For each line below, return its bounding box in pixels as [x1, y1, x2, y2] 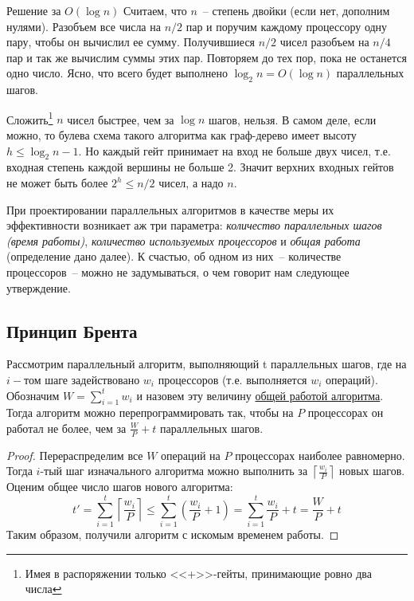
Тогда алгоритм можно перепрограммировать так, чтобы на [6, 404, 294, 421]
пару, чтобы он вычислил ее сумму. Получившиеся [6, 33, 256, 50]
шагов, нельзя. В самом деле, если [208, 111, 377, 128]
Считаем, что [123, 2, 187, 18]
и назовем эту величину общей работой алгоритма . [136, 387, 384, 403]
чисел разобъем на [279, 33, 369, 50]
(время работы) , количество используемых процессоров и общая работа [6, 232, 361, 249]
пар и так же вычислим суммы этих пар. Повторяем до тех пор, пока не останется [6, 49, 407, 65]
